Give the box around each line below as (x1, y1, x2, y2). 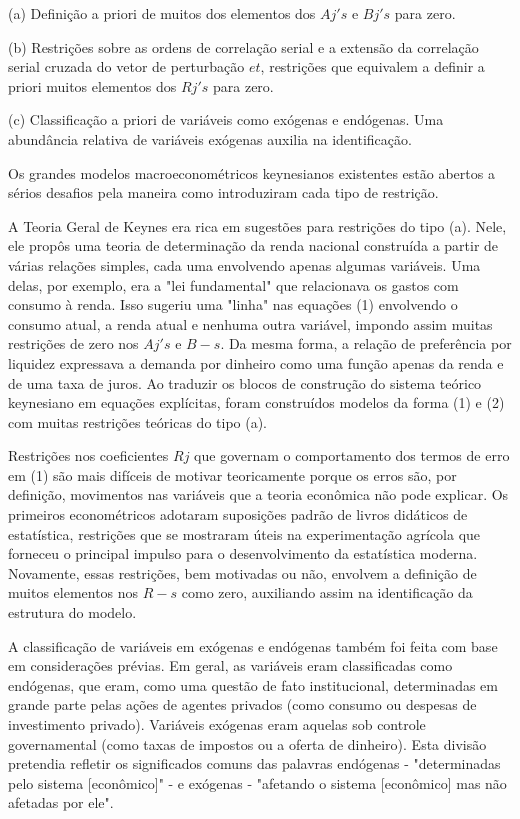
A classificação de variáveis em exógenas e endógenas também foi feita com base (8, 635, 498, 656)
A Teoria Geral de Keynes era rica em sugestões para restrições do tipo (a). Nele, (8, 215, 507, 236)
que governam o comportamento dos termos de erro (194, 445, 510, 466)
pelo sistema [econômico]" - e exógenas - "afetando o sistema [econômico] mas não (8, 772, 507, 793)
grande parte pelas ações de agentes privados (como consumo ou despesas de (8, 694, 477, 715)
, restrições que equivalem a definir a (260, 56, 485, 77)
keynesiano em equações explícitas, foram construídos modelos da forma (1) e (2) (8, 392, 505, 413)
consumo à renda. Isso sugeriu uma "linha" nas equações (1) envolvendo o (8, 294, 458, 315)
